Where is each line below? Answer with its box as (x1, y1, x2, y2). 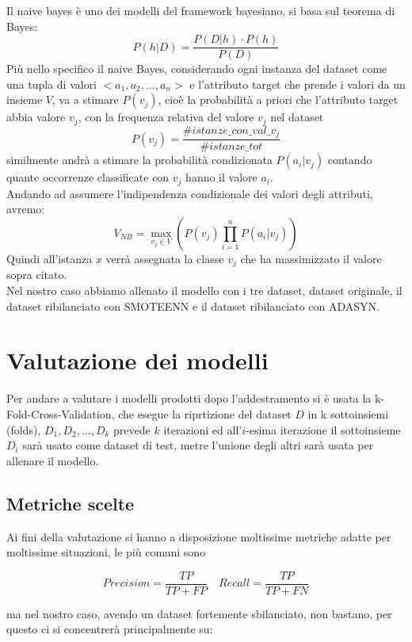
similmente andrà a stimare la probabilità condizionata (6, 151, 273, 168)
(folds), (6, 421, 41, 438)
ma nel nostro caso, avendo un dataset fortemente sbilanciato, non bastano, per (6, 605, 392, 621)
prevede (113, 421, 151, 438)
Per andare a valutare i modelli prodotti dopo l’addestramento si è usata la (6, 390, 372, 407)
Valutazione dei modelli (6, 344, 269, 376)
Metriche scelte (6, 491, 135, 515)
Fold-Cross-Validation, (6, 405, 115, 422)
